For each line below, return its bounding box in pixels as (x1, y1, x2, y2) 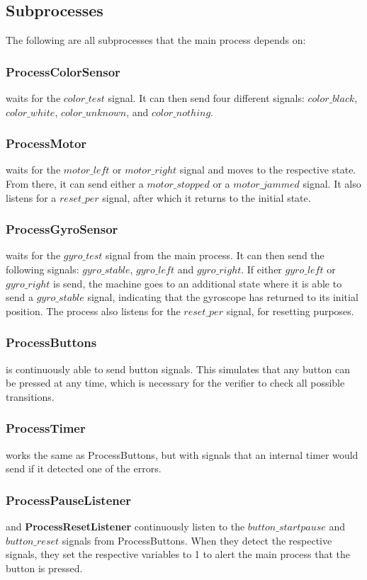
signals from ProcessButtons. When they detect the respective (62, 533, 332, 547)
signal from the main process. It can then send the (106, 248, 324, 263)
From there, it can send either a (6, 176, 144, 191)
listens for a (6, 190, 57, 205)
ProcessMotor (6, 135, 87, 152)
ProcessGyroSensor (6, 220, 118, 238)
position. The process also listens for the (6, 303, 181, 318)
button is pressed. (6, 560, 83, 575)
